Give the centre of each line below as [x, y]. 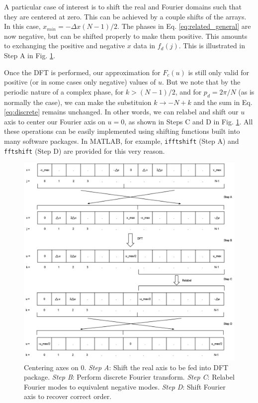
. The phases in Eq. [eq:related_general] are [184, 26]
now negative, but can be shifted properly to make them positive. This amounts [126, 36]
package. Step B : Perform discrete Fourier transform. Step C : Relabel [129, 377]
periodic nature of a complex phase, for [64, 91]
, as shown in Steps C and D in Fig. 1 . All [189, 121]
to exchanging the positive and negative [65, 46]
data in [144, 46]
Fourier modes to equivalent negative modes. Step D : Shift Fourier [125, 386]
